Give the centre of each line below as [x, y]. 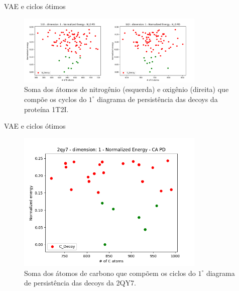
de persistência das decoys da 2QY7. [80, 283]
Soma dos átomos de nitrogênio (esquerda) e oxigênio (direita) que [127, 89]
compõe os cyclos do [55, 99]
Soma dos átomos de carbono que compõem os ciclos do [110, 273]
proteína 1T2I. [46, 109]
